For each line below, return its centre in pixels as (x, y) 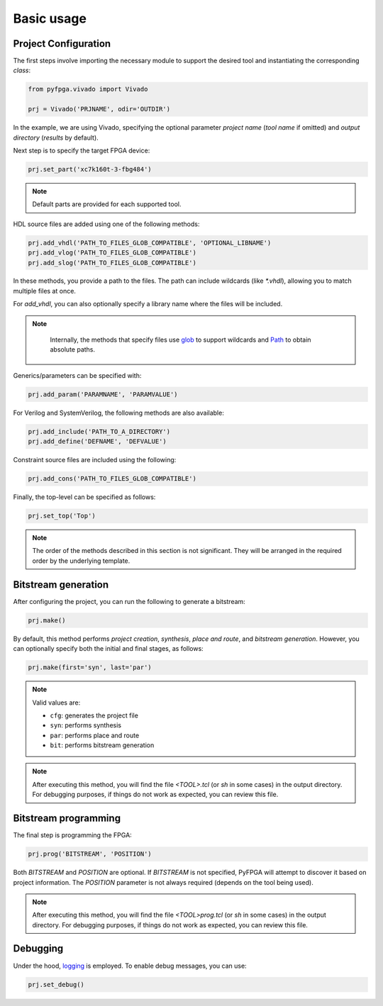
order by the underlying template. (81, 561)
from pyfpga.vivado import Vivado (88, 89)
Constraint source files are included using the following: (95, 460)
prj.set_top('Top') (62, 516)
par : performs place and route (95, 735)
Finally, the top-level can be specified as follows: (84, 497)
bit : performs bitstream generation (102, 745)
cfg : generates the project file (94, 715)
